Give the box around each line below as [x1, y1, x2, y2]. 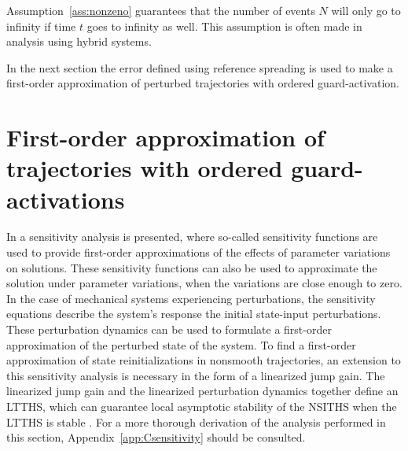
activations [6, 183, 125, 215]
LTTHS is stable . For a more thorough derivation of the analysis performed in [6, 413, 386, 430]
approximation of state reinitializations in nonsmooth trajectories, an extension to [6, 352, 401, 368]
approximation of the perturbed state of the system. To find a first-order [6, 336, 356, 353]
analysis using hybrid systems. [6, 33, 152, 50]
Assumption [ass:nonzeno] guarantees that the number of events [6, 2, 315, 18]
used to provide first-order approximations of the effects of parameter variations [6, 244, 391, 261]
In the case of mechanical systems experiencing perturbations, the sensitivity [6, 290, 376, 306]
